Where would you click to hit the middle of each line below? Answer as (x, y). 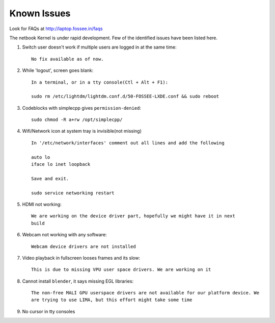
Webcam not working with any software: (64, 235)
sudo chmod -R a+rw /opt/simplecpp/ (77, 120)
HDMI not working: (42, 204)
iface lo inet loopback (61, 164)
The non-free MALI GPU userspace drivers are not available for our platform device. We (145, 293)
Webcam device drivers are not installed (84, 246)
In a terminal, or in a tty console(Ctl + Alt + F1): (100, 82)
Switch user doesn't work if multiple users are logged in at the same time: (99, 47)
